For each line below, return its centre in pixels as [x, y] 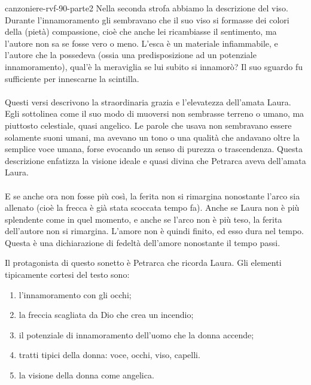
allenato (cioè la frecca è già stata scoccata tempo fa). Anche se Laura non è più [152, 207]
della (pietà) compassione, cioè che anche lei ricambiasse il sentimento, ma [141, 31]
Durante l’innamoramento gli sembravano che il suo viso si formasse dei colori [147, 19]
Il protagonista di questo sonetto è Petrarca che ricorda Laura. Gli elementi [143, 263]
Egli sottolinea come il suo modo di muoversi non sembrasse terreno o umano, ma [155, 113]
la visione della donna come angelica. [86, 375]
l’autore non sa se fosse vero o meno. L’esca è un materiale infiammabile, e [141, 43]
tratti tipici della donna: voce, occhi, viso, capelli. [109, 355]
